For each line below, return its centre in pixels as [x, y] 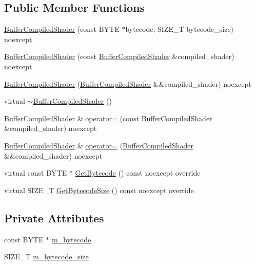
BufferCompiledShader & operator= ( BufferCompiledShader [99, 145]
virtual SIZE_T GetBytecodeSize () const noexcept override [99, 190]
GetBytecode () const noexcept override [138, 173]
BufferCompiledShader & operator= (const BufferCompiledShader [108, 118]
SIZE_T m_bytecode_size [46, 257]
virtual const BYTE [36, 173]
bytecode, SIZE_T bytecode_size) [180, 29]
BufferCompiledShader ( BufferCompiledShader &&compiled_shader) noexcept [128, 83]
